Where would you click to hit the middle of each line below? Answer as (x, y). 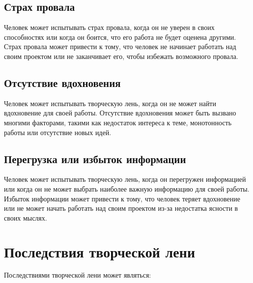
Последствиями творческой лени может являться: (78, 275)
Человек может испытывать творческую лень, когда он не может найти (110, 103)
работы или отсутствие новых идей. (58, 132)
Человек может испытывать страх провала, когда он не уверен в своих (109, 27)
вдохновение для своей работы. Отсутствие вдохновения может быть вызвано (120, 113)
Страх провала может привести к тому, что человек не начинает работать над (120, 46)
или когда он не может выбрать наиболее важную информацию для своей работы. (127, 188)
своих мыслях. (26, 217)
